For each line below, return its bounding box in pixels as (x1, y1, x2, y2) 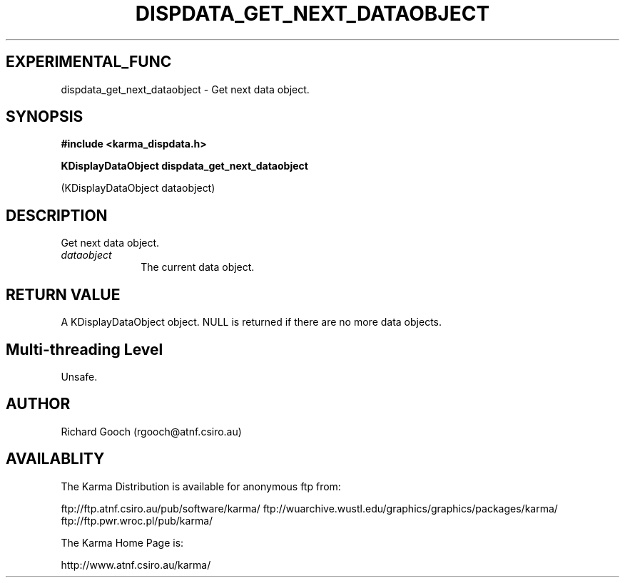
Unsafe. (61, 370, 98, 383)
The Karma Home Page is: (61, 536, 184, 549)
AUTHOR (6, 395, 71, 413)
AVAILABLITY (6, 450, 105, 468)
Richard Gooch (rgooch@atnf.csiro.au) (61, 425, 242, 438)
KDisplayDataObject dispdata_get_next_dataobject (61, 160, 308, 172)
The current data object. (141, 261, 255, 274)
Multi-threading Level (6, 340, 163, 358)
